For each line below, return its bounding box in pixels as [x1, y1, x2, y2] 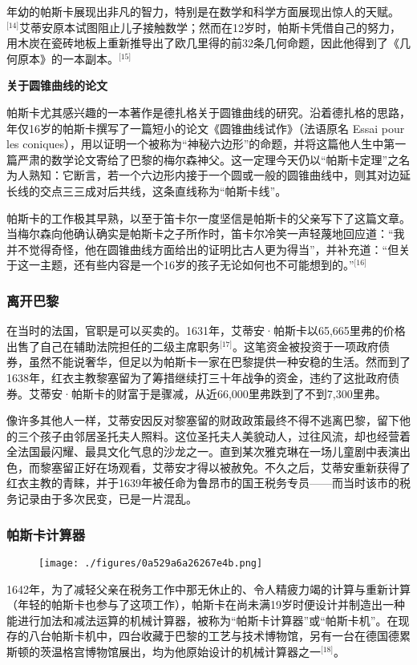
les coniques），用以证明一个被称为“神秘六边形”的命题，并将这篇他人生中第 [6, 135, 395, 152]
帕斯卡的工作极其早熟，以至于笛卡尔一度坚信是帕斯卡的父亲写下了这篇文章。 [6, 209, 411, 226]
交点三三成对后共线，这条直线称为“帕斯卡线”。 [39, 182, 287, 199]
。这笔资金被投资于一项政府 [233, 337, 379, 354]
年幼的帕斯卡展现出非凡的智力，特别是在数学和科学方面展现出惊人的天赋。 [6, 3, 399, 19]
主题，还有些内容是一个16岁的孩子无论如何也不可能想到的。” [39, 256, 354, 273]
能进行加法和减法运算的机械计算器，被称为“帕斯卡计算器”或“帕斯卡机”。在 [6, 611, 399, 628]
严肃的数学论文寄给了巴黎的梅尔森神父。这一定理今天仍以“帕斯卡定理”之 [17, 151, 399, 167]
